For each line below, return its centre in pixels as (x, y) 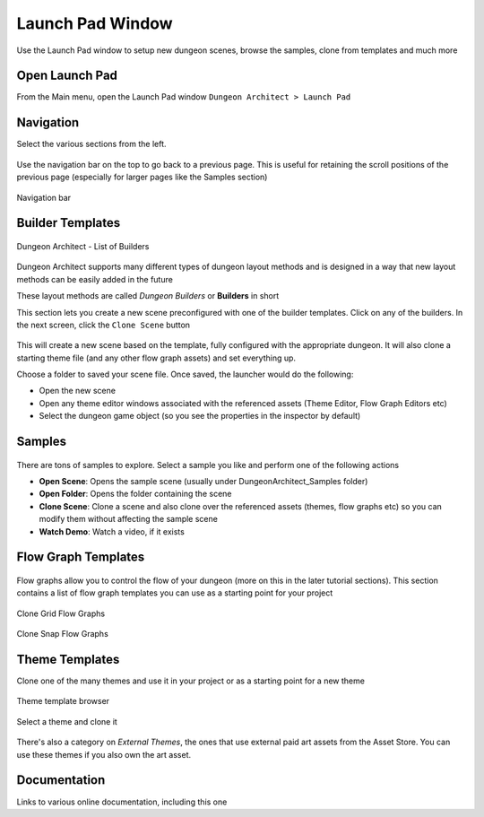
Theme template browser (63, 701)
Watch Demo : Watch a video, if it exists (112, 531)
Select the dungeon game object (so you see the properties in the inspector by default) (200, 416)
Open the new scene (78, 391)
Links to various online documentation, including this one (122, 802)
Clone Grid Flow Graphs (61, 613)
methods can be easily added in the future (95, 279)
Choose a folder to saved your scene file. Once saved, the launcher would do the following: (185, 374)
